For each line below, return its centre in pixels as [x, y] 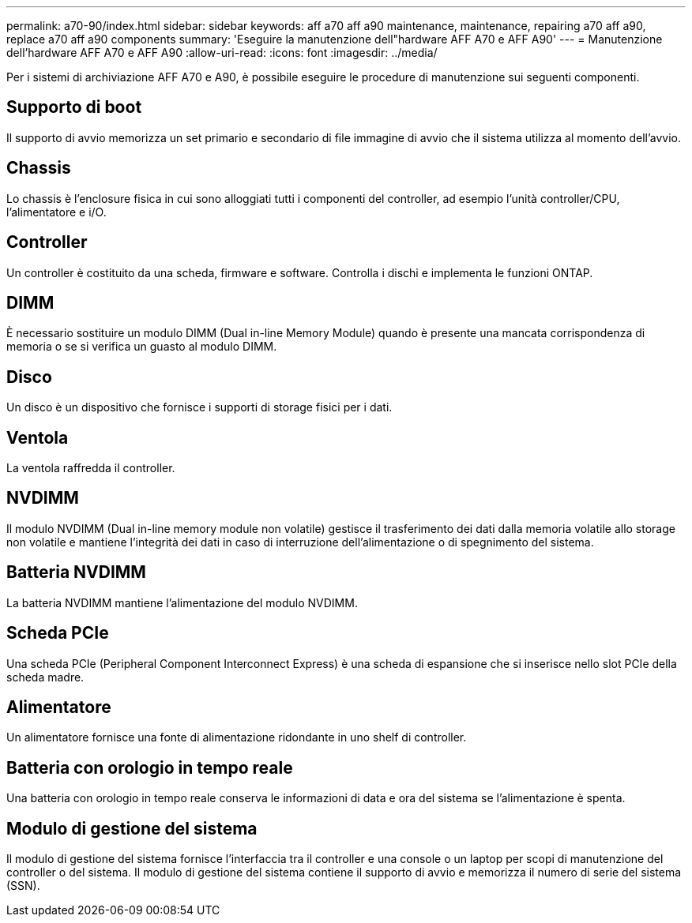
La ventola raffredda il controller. [91, 468]
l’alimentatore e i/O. [56, 212]
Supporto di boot [74, 107]
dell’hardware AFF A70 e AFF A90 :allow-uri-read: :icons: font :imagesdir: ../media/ [222, 53]
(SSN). [23, 886]
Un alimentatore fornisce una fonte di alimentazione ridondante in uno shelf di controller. [237, 737]
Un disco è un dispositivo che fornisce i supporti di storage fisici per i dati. [199, 407]
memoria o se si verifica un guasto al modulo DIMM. [142, 347]
